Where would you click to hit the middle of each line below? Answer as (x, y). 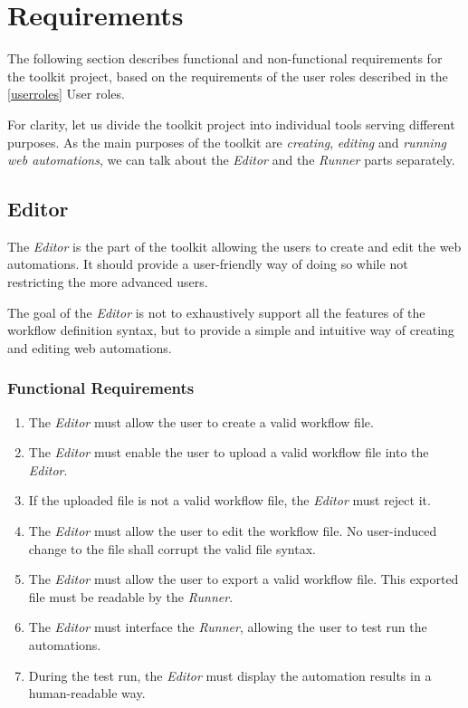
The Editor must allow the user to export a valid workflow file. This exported (244, 579)
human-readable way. (87, 693)
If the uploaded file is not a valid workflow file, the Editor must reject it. (229, 500)
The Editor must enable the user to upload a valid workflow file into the (229, 452)
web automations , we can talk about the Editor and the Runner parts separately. (231, 160)
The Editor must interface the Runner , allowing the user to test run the (228, 627)
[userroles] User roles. (66, 94)
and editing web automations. (90, 347)
